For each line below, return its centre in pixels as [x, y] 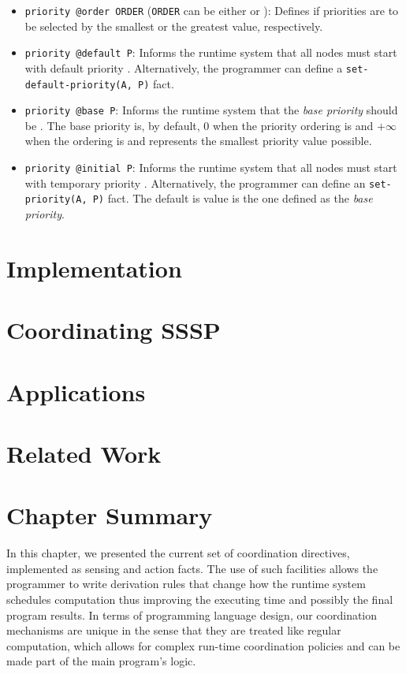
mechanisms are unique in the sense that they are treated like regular [174, 630]
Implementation [94, 268]
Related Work [84, 453]
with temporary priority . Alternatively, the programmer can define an [195, 182]
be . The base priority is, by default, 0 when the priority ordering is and [199, 125]
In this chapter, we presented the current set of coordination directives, [178, 553]
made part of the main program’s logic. [101, 661]
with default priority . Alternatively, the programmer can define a [184, 67]
